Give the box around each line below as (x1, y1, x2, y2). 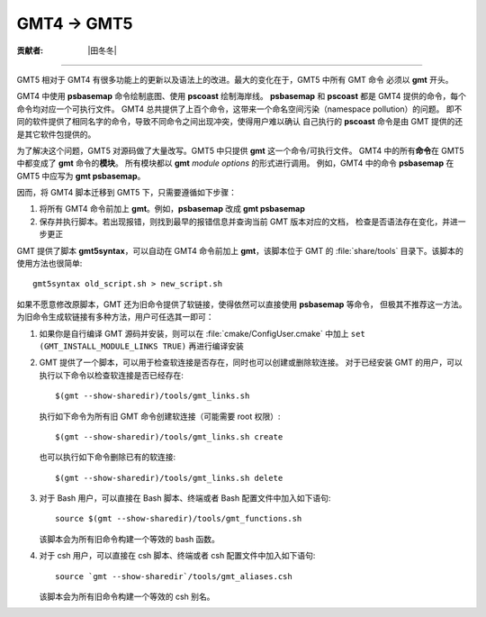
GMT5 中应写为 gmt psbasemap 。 (16, 170, 146, 181)
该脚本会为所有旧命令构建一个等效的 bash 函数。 (39, 533, 220, 544)
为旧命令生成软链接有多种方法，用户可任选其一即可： (16, 312, 214, 322)
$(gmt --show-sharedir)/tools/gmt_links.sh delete (55, 473, 283, 483)
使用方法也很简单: (16, 258, 83, 269)
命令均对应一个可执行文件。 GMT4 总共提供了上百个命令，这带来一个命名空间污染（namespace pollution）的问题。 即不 (16, 104, 463, 114)
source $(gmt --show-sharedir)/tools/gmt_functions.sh (55, 513, 302, 524)
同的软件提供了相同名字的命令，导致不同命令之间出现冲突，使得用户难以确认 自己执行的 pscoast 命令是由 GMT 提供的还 (16, 116, 463, 127)
